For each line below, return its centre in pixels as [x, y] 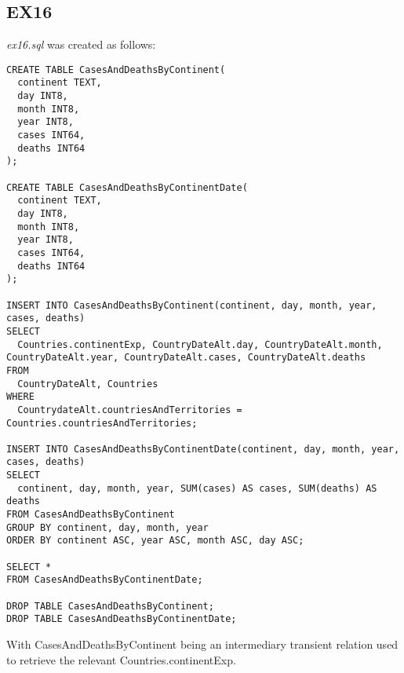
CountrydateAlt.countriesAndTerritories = [130, 410]
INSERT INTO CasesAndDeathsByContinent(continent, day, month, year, [192, 305]
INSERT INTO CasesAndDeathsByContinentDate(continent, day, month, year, [203, 449]
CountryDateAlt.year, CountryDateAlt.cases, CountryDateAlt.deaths [186, 358]
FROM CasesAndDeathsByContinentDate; [105, 580]
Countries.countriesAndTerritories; [102, 423]
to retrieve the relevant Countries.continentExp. [121, 659]
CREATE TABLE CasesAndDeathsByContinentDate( [127, 187]
